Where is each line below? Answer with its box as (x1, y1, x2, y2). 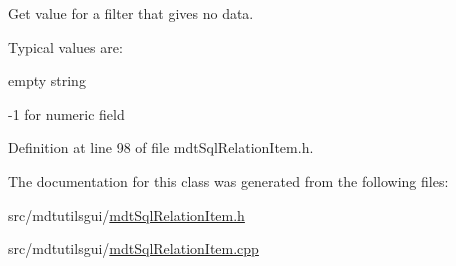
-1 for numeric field (8, 103, 125, 124)
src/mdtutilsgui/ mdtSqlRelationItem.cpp (8, 238, 259, 259)
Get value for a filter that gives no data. (8, 3, 254, 23)
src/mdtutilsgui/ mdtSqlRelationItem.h (8, 204, 245, 225)
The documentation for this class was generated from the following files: (8, 170, 449, 191)
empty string (8, 70, 86, 91)
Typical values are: (8, 36, 123, 57)
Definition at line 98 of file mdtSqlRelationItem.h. (8, 137, 314, 158)
